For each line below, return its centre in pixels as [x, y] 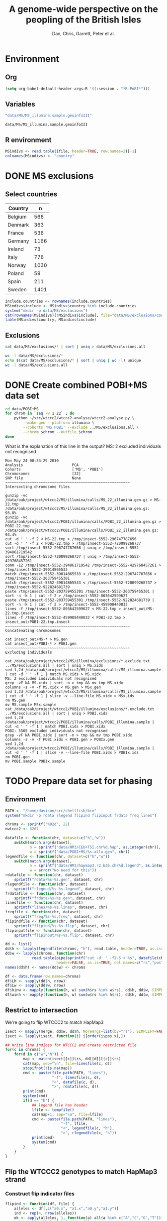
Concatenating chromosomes [33, 630]
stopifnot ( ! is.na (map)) [47, 1068]
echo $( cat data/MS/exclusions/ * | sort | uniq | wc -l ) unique [73, 360]
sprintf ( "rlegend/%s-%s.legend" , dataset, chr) [64, 889]
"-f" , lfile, [74, 1124]
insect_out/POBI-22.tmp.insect [38, 622]
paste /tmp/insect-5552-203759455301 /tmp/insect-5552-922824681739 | [80, 600]
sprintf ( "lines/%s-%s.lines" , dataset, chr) [61, 907]
